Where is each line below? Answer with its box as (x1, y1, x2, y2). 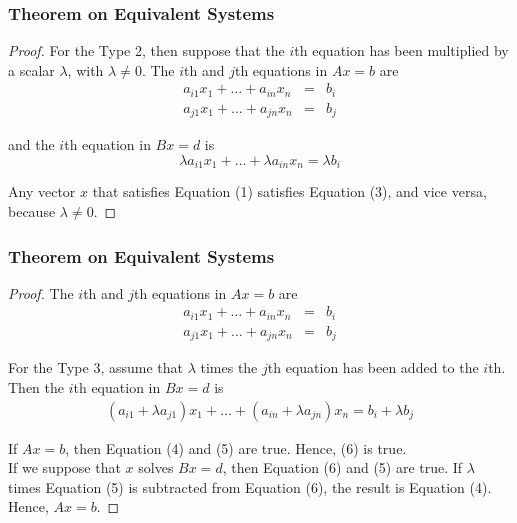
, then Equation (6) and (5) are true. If (222, 457, 463, 478)
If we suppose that (8, 457, 121, 478)
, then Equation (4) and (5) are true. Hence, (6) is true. (65, 437, 407, 458)
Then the (8, 376, 64, 397)
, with (67, 59, 104, 80)
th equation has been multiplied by (294, 40, 509, 61)
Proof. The (8, 282, 74, 303)
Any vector (8, 181, 76, 202)
